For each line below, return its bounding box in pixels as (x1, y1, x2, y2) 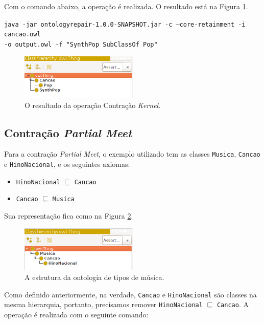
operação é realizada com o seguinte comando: (4, 309, 149, 320)
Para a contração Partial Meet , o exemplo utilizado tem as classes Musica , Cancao (4, 148, 260, 159)
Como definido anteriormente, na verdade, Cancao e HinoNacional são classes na (4, 289, 257, 299)
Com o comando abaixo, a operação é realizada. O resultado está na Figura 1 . (4, 1, 248, 11)
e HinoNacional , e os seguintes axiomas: (4, 159, 130, 169)
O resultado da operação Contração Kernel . (25, 99, 161, 110)
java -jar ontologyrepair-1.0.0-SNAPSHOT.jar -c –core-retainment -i (4, 20, 246, 28)
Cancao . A (217, 299, 249, 310)
